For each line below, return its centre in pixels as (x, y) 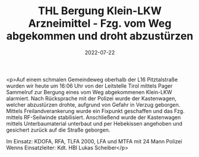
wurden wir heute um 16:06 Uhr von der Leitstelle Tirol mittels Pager (89, 86)
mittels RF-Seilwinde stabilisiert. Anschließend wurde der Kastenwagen (94, 117)
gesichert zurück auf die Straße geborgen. (58, 130)
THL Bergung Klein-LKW (100, 11)
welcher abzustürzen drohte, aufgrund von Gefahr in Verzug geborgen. (93, 104)
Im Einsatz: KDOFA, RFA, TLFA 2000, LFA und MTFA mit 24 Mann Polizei (94, 141)
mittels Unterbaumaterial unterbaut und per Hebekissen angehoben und (94, 123)
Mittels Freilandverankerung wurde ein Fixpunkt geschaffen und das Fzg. (96, 111)
